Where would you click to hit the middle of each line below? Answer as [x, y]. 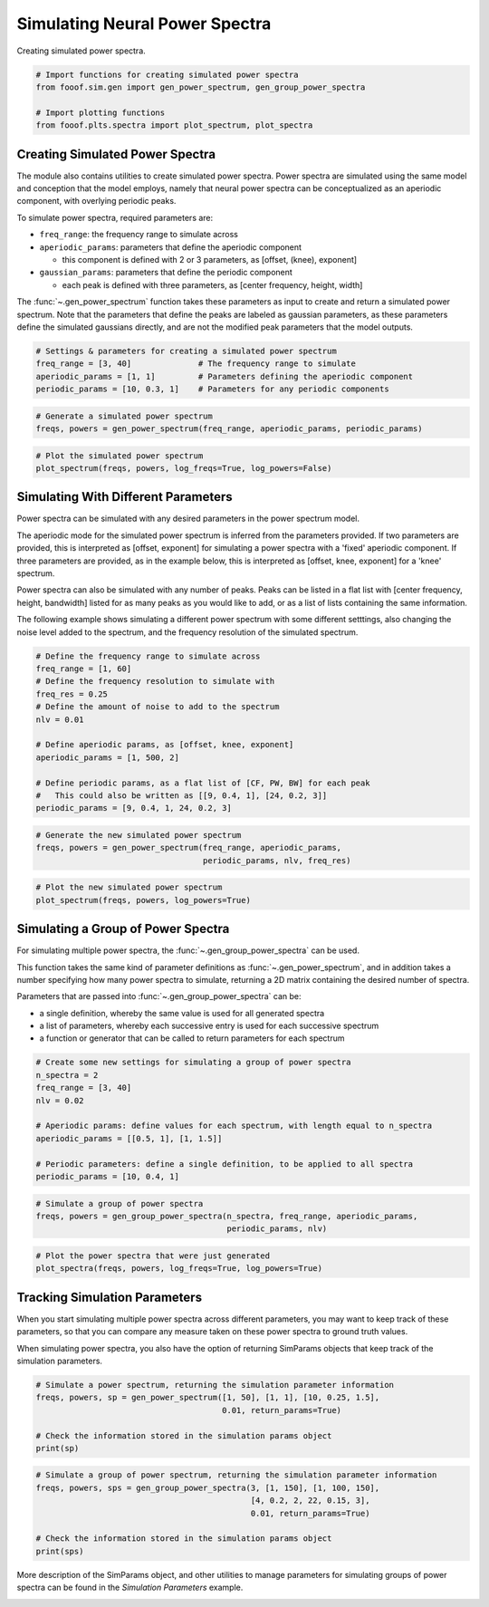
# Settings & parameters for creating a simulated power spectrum [186, 351]
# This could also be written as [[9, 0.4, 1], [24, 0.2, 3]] [182, 795]
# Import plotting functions [101, 112]
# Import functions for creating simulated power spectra [167, 74]
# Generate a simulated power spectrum [124, 416]
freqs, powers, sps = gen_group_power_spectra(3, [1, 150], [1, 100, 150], [208, 1487]
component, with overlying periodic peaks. [96, 201]
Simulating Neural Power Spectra [144, 24]
